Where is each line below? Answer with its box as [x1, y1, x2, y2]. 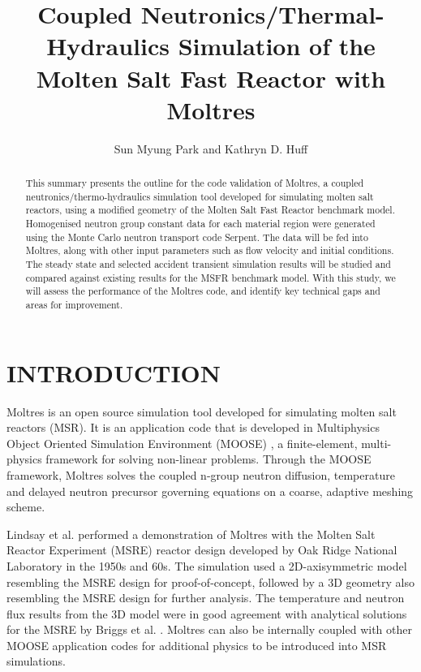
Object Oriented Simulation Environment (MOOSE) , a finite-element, [6, 434, 358, 451]
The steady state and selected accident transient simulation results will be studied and [25, 257, 391, 271]
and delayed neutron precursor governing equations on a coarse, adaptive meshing [6, 482, 414, 499]
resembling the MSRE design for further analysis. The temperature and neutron [6, 589, 405, 606]
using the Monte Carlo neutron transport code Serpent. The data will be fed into [25, 230, 368, 243]
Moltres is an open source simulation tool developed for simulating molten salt [6, 403, 397, 420]
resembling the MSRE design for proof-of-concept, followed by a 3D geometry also [6, 573, 415, 590]
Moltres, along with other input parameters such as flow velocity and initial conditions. [25, 243, 394, 257]
